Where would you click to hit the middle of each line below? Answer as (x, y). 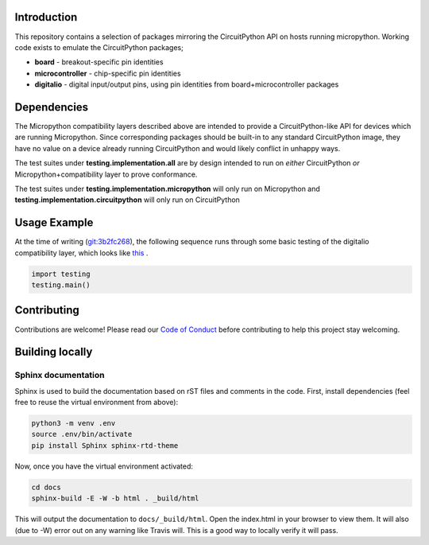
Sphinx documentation (60, 376)
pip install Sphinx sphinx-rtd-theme (105, 445)
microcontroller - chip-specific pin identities (108, 73)
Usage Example (54, 223)
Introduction (46, 17)
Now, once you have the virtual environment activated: (104, 466)
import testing (61, 274)
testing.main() (61, 285)
